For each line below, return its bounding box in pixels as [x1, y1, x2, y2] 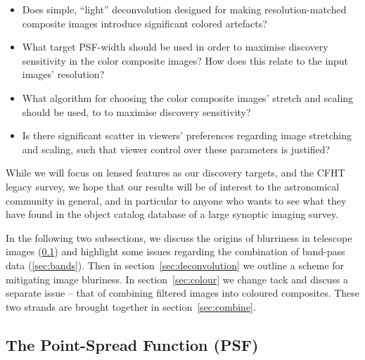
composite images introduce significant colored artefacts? [22, 15, 267, 30]
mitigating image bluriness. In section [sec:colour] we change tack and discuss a [6, 271, 349, 286]
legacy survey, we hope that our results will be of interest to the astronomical [6, 179, 340, 193]
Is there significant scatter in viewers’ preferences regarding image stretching [22, 128, 352, 143]
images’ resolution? [22, 67, 105, 82]
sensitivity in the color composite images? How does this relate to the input [22, 53, 349, 67]
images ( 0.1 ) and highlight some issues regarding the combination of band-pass [6, 244, 345, 259]
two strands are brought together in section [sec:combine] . [6, 299, 256, 314]
